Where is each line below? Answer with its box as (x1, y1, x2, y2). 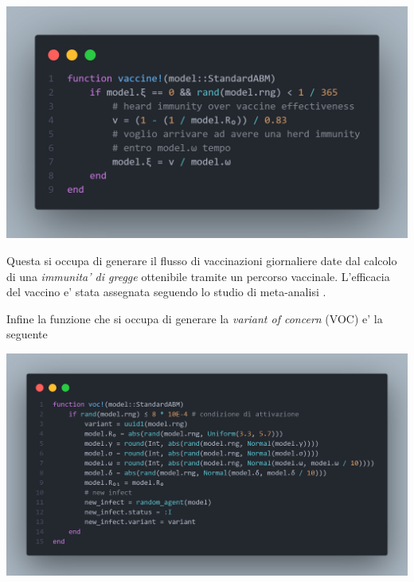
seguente (6, 326, 48, 342)
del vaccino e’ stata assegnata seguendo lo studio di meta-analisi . (6, 283, 326, 300)
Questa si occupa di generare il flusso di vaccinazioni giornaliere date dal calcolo (6, 252, 397, 268)
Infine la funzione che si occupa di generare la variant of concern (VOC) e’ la (6, 310, 383, 326)
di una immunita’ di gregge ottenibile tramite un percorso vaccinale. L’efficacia (6, 268, 390, 284)
